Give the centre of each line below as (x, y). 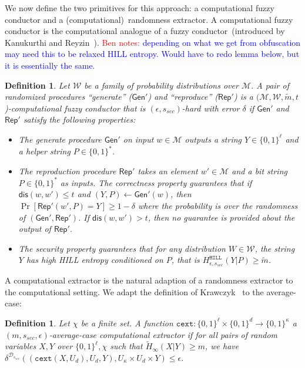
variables (21, 346)
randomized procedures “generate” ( (68, 97)
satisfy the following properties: (79, 119)
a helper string (44, 151)
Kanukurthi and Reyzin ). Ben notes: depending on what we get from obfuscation (153, 42)
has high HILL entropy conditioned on (95, 260)
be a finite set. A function (127, 323)
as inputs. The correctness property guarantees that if (156, 182)
